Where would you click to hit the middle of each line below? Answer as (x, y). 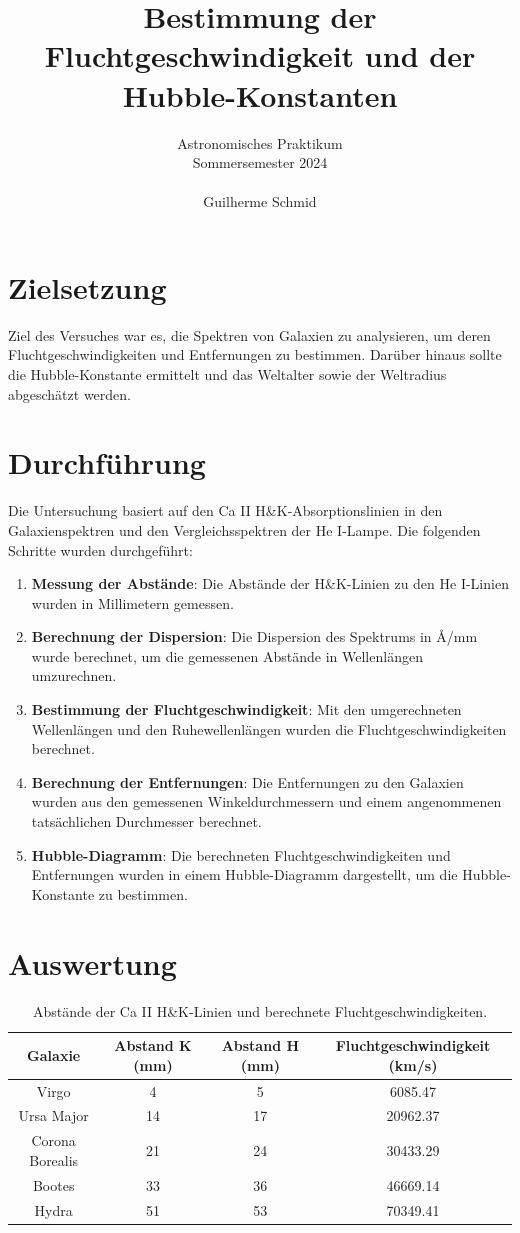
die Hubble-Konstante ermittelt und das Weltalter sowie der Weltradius (227, 374)
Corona (53, 1140)
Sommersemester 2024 (260, 162)
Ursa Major (53, 1115)
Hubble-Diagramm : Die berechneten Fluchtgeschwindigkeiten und (241, 854)
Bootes (53, 1184)
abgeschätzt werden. (69, 393)
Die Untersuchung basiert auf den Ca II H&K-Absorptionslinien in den (225, 510)
